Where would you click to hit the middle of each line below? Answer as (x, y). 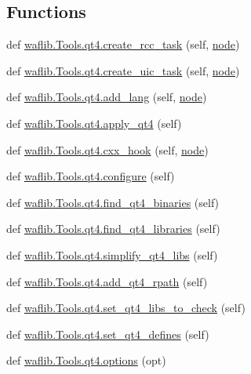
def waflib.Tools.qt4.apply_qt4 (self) (94, 123)
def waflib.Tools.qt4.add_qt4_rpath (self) (107, 281)
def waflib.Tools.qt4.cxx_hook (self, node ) (107, 149)
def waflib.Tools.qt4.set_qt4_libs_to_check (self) (126, 308)
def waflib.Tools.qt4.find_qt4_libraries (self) (113, 229)
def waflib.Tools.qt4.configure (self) (91, 176)
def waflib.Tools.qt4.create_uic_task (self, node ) (123, 70)
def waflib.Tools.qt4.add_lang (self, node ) (107, 97)
